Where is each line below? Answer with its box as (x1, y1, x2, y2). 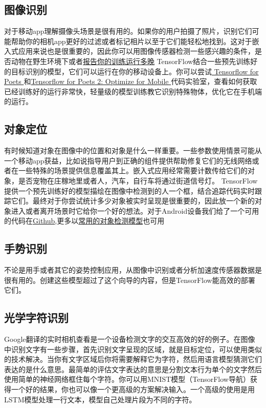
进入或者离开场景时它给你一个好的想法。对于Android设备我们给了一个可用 (11, 205, 259, 216)
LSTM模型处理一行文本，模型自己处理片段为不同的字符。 (4, 394, 196, 404)
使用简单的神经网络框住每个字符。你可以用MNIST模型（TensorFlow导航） (4, 374, 250, 384)
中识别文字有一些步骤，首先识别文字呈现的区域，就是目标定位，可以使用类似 (4, 343, 262, 354)
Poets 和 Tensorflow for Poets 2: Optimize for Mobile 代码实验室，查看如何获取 (4, 76, 257, 87)
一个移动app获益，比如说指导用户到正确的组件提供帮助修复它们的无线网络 (4, 155, 252, 166)
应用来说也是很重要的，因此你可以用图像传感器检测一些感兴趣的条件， (18, 46, 255, 56)
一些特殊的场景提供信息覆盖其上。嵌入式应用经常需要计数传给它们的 (18, 165, 248, 176)
